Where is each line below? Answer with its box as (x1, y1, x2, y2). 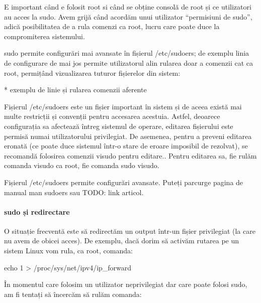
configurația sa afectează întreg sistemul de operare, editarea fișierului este (4, 120, 233, 131)
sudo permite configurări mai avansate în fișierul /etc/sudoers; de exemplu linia (4, 48, 249, 58)
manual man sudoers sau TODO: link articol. (4, 187, 144, 197)
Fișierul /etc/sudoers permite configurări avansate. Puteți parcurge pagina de (4, 177, 243, 187)
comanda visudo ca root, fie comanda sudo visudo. (4, 160, 159, 171)
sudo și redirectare (4, 206, 70, 217)
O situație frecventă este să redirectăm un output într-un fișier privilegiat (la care (4, 225, 255, 236)
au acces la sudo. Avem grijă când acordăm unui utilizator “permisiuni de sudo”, (4, 11, 252, 22)
